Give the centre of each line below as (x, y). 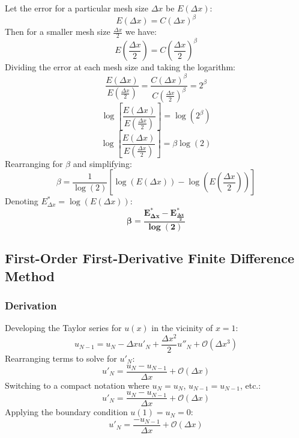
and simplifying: (102, 163)
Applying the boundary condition (66, 412)
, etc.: (250, 385)
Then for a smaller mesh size (58, 32)
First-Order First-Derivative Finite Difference (150, 258)
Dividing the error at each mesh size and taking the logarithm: (120, 67)
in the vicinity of (182, 328)
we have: (141, 32)
